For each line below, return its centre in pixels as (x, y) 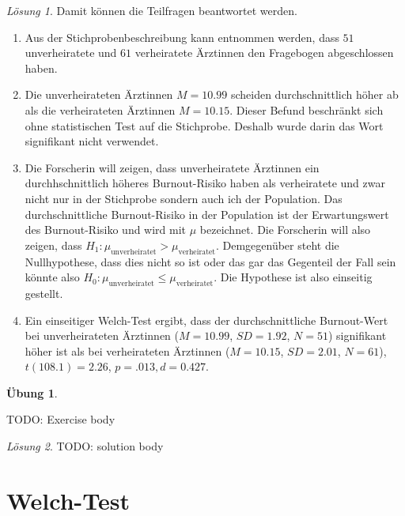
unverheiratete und (71, 53)
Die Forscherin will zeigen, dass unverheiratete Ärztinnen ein (172, 167)
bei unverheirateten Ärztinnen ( (102, 335)
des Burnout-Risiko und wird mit (106, 230)
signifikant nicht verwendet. (92, 141)
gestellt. (44, 293)
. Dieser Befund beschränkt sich (307, 109)
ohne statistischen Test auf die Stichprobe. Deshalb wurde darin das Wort (204, 125)
